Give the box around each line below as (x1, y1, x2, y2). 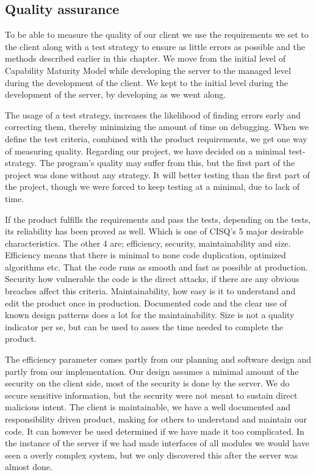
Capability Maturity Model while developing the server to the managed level (5, 63, 291, 76)
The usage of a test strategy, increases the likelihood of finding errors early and (5, 108, 301, 121)
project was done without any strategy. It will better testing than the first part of (5, 168, 310, 181)
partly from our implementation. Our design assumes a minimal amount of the (5, 364, 299, 377)
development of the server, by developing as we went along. (5, 88, 226, 101)
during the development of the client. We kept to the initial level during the (5, 76, 289, 89)
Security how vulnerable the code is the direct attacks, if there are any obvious (5, 272, 300, 285)
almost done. (5, 460, 52, 473)
